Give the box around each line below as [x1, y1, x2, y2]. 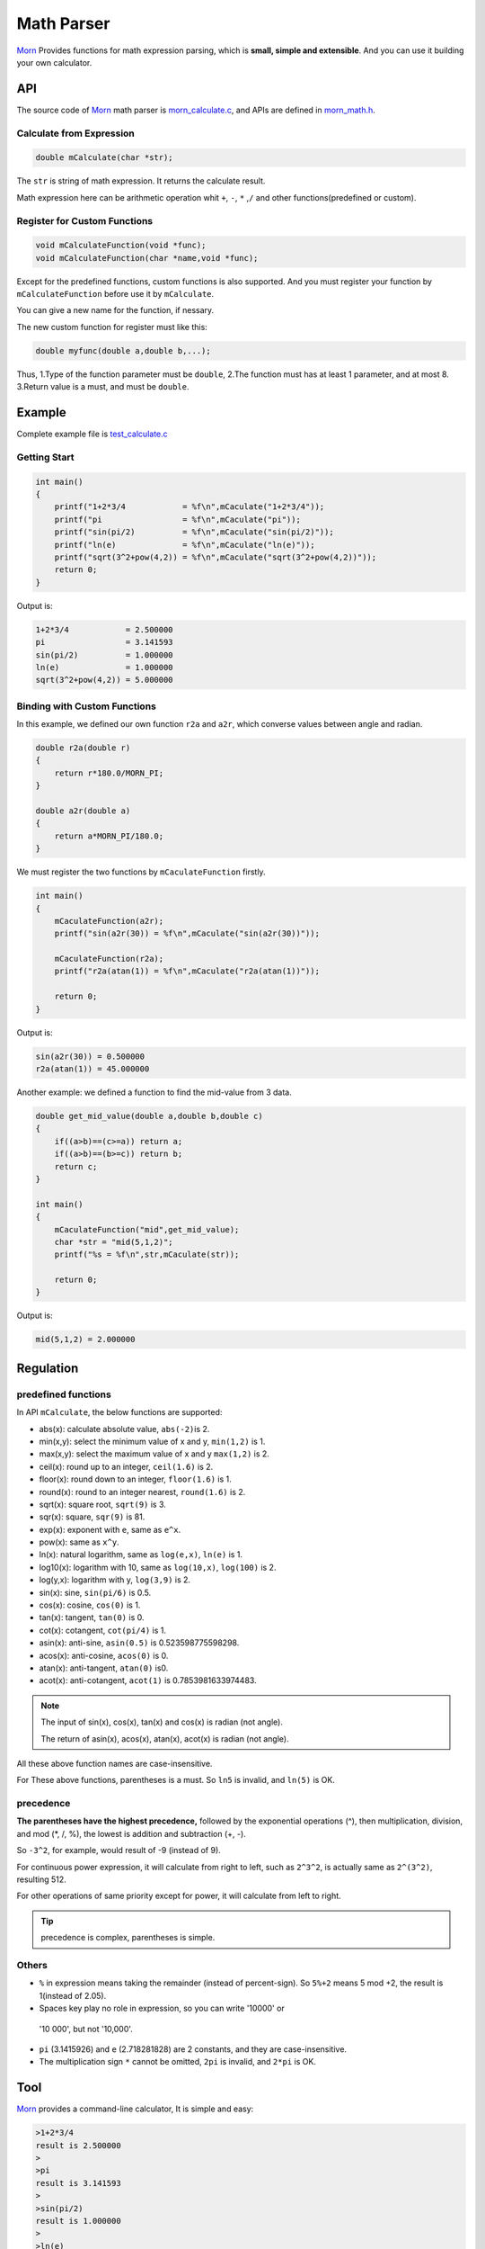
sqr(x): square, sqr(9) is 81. [39, 1511, 145, 1522]
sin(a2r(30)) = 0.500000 [35, 1051, 145, 1062]
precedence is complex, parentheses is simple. [40, 1932, 216, 1943]
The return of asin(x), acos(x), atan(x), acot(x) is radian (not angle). [40, 1733, 289, 1744]
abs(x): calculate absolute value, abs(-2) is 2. [39, 1423, 210, 1434]
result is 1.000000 [35, 2216, 121, 2226]
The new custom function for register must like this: [16, 321, 208, 332]
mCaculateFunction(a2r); [54, 916, 164, 926]
